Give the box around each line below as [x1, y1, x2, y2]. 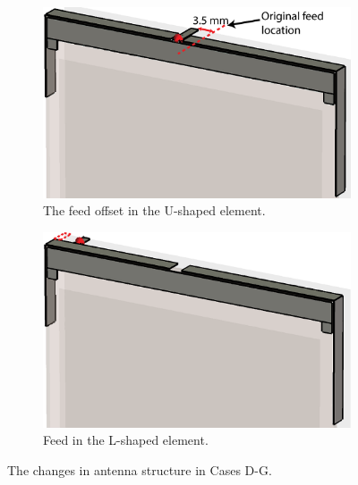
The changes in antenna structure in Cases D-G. [7, 461, 272, 480]
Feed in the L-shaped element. [43, 431, 209, 449]
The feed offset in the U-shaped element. [43, 201, 266, 220]
